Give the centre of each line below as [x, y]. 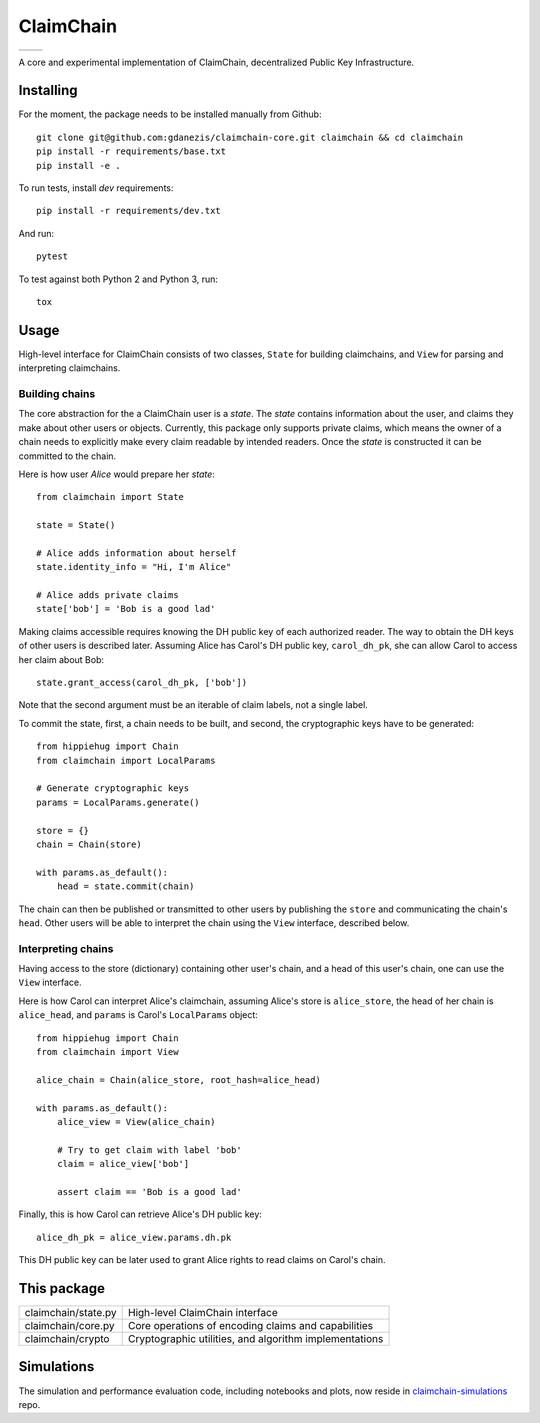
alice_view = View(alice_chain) [136, 1121]
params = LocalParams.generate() [118, 802]
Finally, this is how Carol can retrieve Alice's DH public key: [140, 1214]
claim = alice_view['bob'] [123, 1164]
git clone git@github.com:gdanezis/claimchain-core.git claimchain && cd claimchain [250, 137]
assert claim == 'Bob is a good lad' [149, 1191]
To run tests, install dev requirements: [96, 188]
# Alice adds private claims [107, 595]
